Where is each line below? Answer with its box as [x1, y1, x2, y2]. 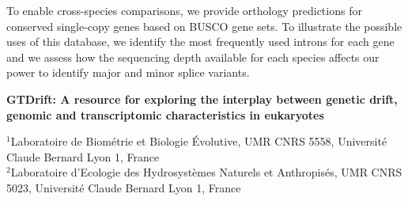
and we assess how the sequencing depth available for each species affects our [6, 48, 380, 65]
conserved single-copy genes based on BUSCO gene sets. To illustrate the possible [6, 17, 402, 34]
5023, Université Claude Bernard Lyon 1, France [6, 179, 241, 195]
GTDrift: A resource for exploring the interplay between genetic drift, [6, 90, 398, 107]
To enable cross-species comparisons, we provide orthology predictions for [6, 2, 362, 18]
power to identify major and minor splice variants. [6, 64, 250, 81]
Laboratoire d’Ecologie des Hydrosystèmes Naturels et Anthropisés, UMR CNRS [10, 164, 402, 180]
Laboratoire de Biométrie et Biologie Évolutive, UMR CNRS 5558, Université [10, 133, 387, 150]
